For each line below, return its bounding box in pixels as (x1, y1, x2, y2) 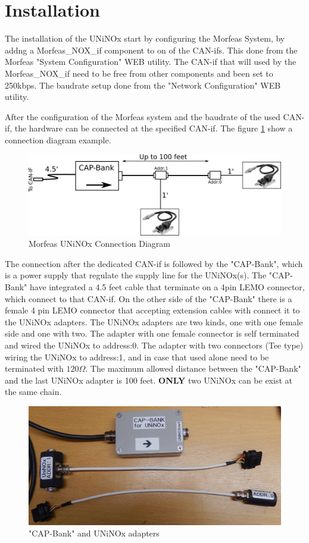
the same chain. (5, 385, 62, 398)
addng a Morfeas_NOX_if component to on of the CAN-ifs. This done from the (5, 43, 298, 56)
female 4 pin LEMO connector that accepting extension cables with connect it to (5, 304, 300, 316)
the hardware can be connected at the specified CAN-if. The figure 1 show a (14, 122, 293, 134)
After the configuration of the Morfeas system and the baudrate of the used (5, 110, 280, 123)
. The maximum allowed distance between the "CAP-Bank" (85, 362, 301, 375)
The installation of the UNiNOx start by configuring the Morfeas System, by (5, 32, 285, 45)
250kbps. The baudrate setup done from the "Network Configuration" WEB (5, 79, 281, 91)
